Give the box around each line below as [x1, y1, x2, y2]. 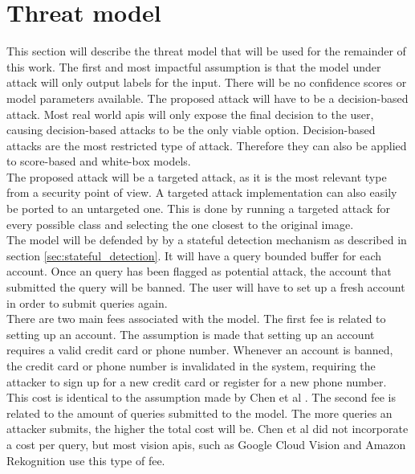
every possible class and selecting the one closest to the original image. [6, 215, 354, 232]
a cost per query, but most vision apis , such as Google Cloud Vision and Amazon [6, 435, 406, 452]
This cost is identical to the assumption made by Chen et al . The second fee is [6, 389, 397, 406]
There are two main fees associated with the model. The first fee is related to [6, 310, 386, 327]
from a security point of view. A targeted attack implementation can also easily [6, 184, 397, 201]
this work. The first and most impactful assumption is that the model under [6, 58, 381, 75]
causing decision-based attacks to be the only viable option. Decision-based [6, 121, 376, 138]
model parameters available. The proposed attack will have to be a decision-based [6, 89, 409, 106]
